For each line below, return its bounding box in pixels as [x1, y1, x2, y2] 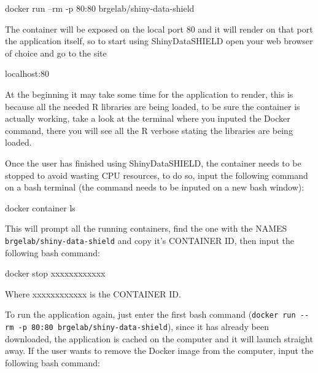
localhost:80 [5, 67, 50, 80]
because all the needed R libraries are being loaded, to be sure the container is [5, 100, 300, 112]
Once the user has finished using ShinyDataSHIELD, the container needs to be [5, 156, 301, 169]
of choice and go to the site [5, 46, 107, 59]
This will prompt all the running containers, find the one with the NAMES [5, 222, 287, 235]
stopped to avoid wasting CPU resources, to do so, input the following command [5, 168, 308, 181]
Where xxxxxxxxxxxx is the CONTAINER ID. [5, 287, 181, 300]
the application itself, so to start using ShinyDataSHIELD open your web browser [5, 34, 313, 47]
